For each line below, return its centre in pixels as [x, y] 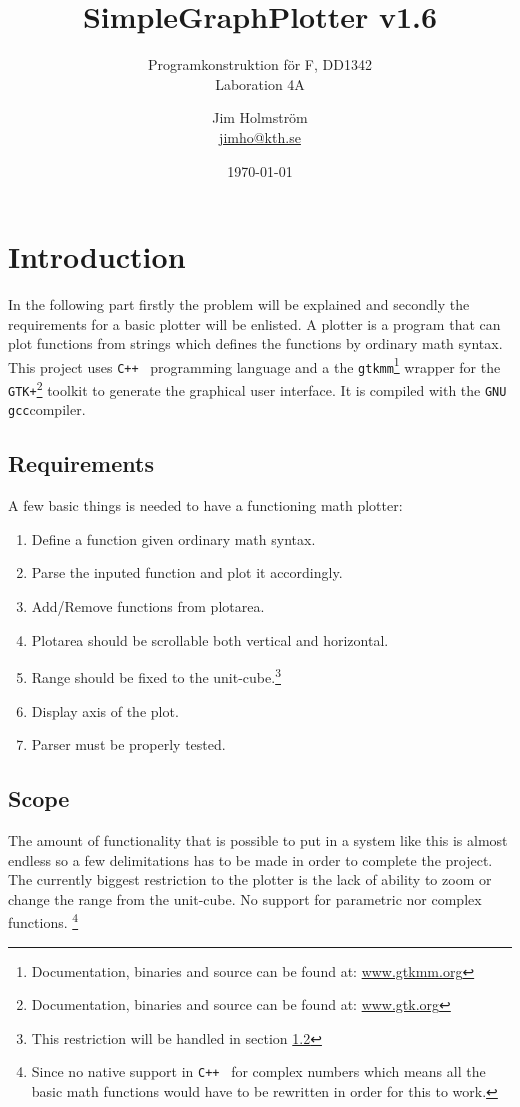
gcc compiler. [47, 409]
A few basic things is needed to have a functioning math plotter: [205, 505]
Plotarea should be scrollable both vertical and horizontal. [210, 639]
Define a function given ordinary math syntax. [173, 538]
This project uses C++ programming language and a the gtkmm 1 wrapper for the [254, 365]
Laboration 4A [260, 83]
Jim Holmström [260, 117]
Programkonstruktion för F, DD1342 [260, 64]
